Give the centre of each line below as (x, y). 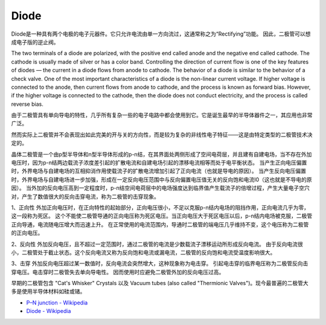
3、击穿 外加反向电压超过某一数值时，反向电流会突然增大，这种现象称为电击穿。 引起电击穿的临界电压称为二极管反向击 (160, 263)
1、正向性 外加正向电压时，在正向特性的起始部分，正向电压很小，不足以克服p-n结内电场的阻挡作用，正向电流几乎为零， (160, 207)
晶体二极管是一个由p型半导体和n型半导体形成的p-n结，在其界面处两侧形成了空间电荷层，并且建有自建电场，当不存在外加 (161, 154)
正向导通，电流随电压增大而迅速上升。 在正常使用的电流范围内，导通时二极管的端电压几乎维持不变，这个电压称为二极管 (160, 224)
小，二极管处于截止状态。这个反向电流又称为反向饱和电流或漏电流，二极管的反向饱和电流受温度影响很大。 (143, 252)
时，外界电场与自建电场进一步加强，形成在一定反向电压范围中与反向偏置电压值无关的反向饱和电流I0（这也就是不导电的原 (161, 179)
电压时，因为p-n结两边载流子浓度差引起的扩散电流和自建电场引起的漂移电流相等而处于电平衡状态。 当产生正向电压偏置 (159, 162)
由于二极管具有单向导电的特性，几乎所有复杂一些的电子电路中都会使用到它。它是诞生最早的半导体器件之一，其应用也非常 (162, 115)
